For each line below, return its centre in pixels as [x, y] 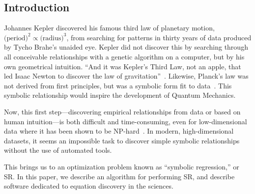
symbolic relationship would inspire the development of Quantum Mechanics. [120, 95]
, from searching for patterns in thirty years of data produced [159, 37]
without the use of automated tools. [58, 150]
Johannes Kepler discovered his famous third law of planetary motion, [109, 28]
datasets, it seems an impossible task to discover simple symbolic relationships [122, 140]
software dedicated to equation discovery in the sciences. [89, 186]
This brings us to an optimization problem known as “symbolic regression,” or [122, 166]
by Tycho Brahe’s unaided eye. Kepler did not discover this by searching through [126, 47]
